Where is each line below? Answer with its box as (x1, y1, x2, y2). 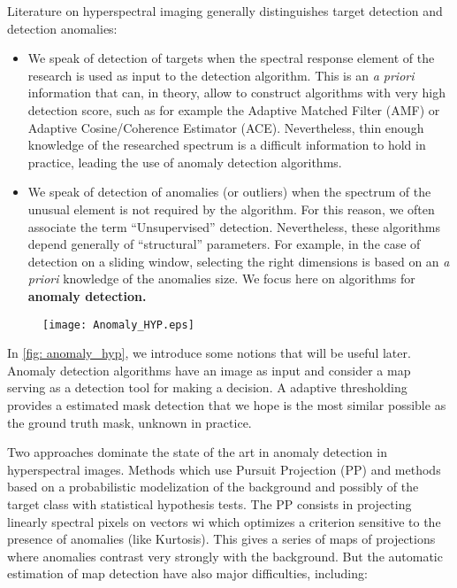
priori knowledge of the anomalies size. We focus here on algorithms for (27, 269, 415, 288)
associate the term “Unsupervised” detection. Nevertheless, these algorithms (27, 217, 441, 236)
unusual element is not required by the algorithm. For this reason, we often (27, 199, 435, 218)
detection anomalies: (7, 19, 118, 37)
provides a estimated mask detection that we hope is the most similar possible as (7, 395, 446, 414)
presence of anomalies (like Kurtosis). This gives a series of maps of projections (7, 530, 436, 548)
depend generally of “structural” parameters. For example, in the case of (27, 235, 421, 253)
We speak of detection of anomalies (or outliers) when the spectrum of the (27, 182, 431, 201)
